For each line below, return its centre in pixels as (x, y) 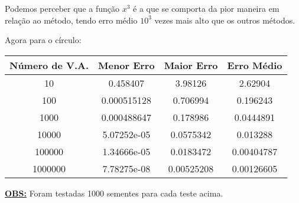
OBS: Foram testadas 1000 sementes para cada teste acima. (114, 193)
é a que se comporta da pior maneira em (206, 8)
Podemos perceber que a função (62, 8)
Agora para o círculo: (43, 40)
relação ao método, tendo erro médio (71, 20)
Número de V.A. (49, 65)
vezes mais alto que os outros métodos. (225, 20)
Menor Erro (126, 65)
